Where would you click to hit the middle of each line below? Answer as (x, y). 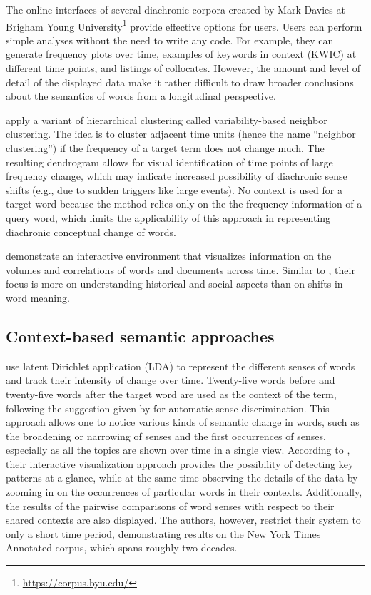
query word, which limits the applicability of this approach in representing (168, 217)
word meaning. (38, 297)
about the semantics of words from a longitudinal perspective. (141, 96)
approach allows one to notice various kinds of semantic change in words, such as (183, 422)
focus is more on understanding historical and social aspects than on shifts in (174, 284)
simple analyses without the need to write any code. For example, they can (170, 40)
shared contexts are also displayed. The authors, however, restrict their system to (183, 520)
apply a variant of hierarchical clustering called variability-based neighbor (167, 119)
